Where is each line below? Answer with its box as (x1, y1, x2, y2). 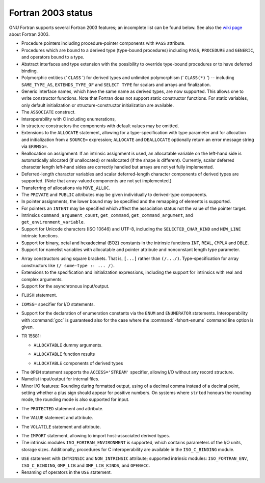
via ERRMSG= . (21, 143, 49, 149)
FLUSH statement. (21, 292, 57, 298)
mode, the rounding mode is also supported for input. (21, 397, 130, 402)
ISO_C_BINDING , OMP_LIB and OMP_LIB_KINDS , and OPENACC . (21, 462, 150, 468)
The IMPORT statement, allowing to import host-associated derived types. (21, 433, 170, 439)
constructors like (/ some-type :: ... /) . (21, 262, 115, 268)
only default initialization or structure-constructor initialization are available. (21, 102, 174, 108)
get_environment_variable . (21, 219, 85, 225)
